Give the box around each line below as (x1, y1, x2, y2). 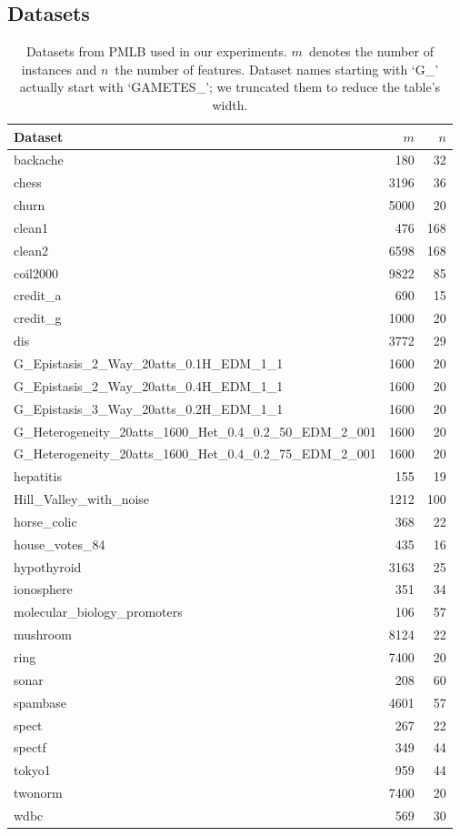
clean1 (14, 217, 49, 237)
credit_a (14, 286, 62, 305)
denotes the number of (308, 42, 434, 61)
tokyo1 (14, 760, 51, 780)
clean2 (14, 240, 49, 259)
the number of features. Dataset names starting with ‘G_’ (115, 59, 439, 78)
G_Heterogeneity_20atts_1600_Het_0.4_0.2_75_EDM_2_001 (14, 444, 376, 463)
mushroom (14, 625, 72, 644)
